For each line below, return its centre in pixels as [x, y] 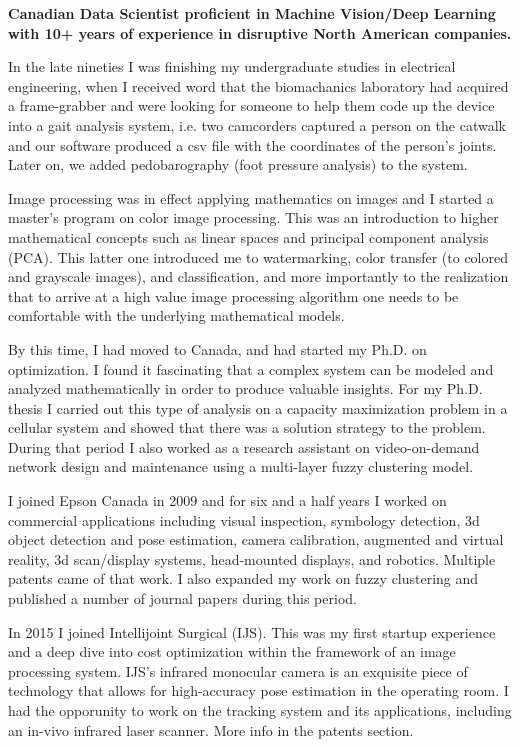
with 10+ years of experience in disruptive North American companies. [260, 32]
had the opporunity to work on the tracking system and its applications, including [260, 710]
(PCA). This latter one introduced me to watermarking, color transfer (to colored [258, 256]
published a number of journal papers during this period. [182, 598]
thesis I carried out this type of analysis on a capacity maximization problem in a [258, 407]
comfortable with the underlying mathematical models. [176, 315]
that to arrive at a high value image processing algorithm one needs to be [233, 295]
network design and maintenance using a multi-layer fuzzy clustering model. [241, 466]
